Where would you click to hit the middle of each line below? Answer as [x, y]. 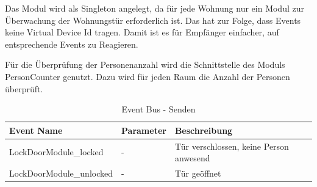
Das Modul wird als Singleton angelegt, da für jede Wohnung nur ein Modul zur [155, 8]
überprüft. [24, 88]
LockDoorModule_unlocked [61, 173]
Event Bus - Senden [158, 109]
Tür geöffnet [198, 173]
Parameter [144, 130]
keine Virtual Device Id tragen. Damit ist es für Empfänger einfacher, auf [142, 32]
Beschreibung [204, 130]
